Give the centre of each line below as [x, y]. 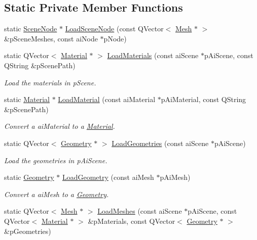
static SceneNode [31, 29]
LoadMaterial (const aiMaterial [107, 99]
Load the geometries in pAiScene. [56, 160]
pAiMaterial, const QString [204, 99]
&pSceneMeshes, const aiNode [51, 38]
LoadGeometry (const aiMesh [108, 177]
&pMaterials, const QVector [132, 221]
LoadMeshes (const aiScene [140, 211]
